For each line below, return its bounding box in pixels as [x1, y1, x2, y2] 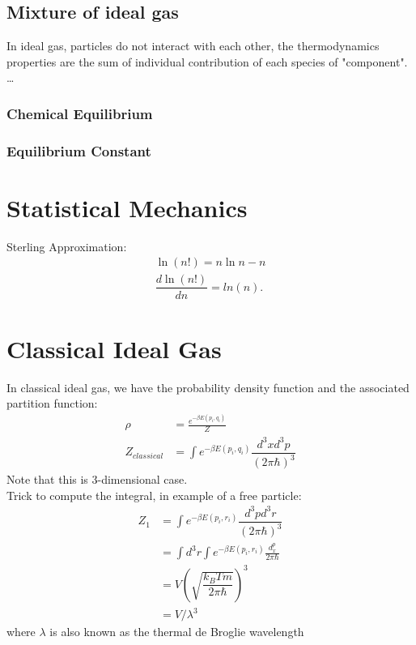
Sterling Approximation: [6, 237, 127, 254]
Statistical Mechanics [6, 190, 248, 224]
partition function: [6, 395, 98, 412]
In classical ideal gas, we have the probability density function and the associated [6, 378, 410, 395]
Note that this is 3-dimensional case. [6, 471, 188, 488]
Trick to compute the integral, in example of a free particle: [6, 486, 302, 503]
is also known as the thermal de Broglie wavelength [49, 623, 304, 640]
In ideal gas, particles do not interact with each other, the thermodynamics [6, 37, 380, 54]
